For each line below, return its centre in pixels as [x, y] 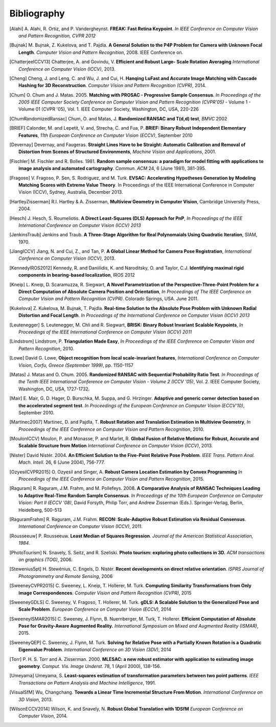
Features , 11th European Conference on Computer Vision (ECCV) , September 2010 [106, 135]
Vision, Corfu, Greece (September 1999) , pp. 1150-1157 [76, 365]
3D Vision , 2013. [36, 699]
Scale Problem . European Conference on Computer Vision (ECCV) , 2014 [95, 609]
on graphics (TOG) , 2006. [45, 559]
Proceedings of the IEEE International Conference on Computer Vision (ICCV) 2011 [105, 332]
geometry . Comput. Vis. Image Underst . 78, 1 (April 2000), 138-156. [90, 667]
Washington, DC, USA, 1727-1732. [54, 389]
